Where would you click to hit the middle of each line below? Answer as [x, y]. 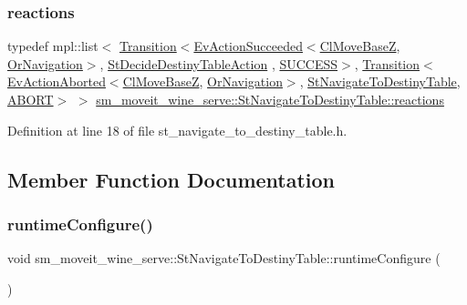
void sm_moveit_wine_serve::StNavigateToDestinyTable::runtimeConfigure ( [224, 258]
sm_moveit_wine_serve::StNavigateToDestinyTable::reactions [270, 99]
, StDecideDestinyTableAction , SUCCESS [219, 63]
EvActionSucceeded [248, 46]
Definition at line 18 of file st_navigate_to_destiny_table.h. [177, 130]
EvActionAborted [57, 81]
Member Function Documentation [171, 179]
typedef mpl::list [53, 46]
